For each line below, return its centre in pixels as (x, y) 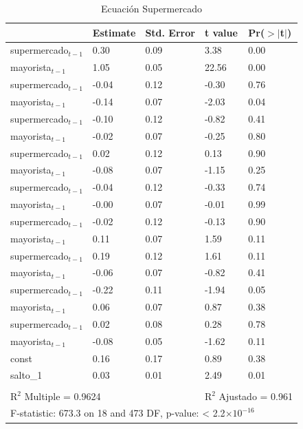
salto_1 (26, 375)
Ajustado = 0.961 (256, 396)
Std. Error (170, 32)
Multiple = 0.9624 (63, 396)
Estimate (114, 32)
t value (221, 32)
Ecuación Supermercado (151, 8)
